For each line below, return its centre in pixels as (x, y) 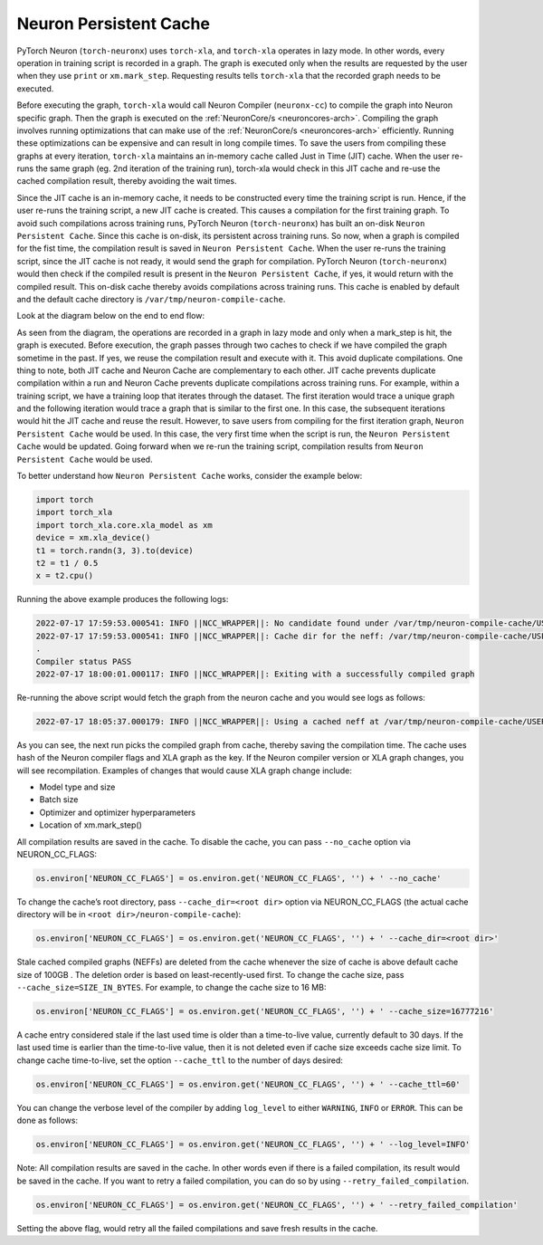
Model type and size (77, 787)
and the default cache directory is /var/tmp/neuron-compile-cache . (151, 299)
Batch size (59, 800)
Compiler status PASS (84, 661)
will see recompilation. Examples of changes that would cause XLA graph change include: (185, 771)
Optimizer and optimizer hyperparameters (118, 812)
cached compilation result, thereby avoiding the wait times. (127, 181)
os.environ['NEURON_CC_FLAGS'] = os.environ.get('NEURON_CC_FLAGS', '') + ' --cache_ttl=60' (248, 1084)
